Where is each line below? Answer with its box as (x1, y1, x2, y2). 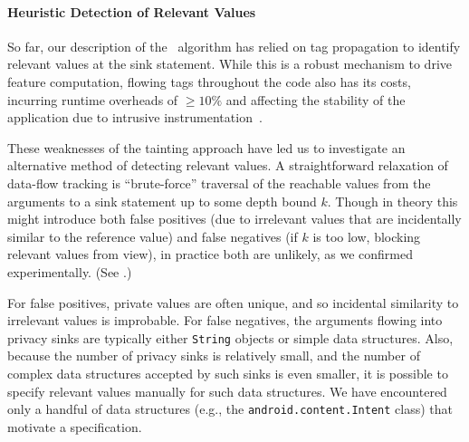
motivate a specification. (7, 417, 142, 436)
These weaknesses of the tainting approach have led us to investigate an (7, 138, 406, 157)
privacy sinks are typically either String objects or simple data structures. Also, (7, 328, 454, 347)
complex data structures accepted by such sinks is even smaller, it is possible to (7, 363, 448, 382)
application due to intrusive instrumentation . (7, 108, 263, 127)
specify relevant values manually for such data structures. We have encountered (7, 381, 447, 400)
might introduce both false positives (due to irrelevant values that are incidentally (7, 209, 462, 228)
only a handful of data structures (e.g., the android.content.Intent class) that (7, 399, 453, 418)
